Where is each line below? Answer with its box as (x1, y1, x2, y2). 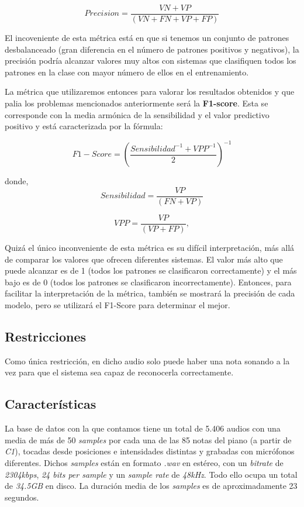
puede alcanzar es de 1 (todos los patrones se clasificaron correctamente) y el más (5, 264, 297, 277)
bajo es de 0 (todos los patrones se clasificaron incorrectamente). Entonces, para (5, 275, 292, 288)
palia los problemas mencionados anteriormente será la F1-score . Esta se (5, 97, 268, 109)
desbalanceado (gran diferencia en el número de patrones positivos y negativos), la (5, 43, 299, 55)
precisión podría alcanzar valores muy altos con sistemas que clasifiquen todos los (5, 54, 296, 67)
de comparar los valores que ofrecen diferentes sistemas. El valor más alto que (5, 253, 283, 265)
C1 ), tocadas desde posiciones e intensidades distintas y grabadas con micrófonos (5, 445, 295, 457)
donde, (5, 175, 29, 187)
